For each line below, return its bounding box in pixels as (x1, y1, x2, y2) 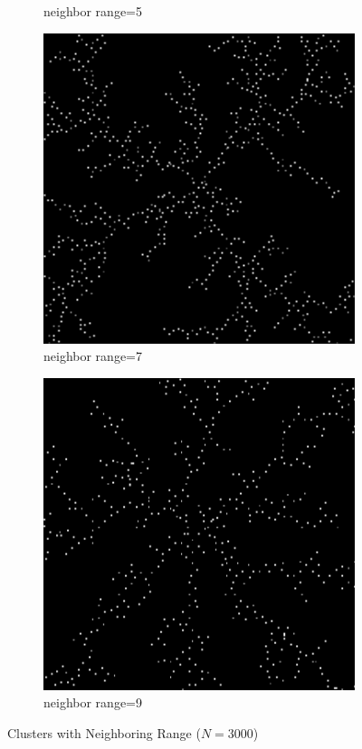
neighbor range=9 (43, 693, 142, 712)
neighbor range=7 (43, 346, 142, 365)
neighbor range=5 (43, 2, 142, 20)
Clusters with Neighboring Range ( (7, 723, 201, 742)
